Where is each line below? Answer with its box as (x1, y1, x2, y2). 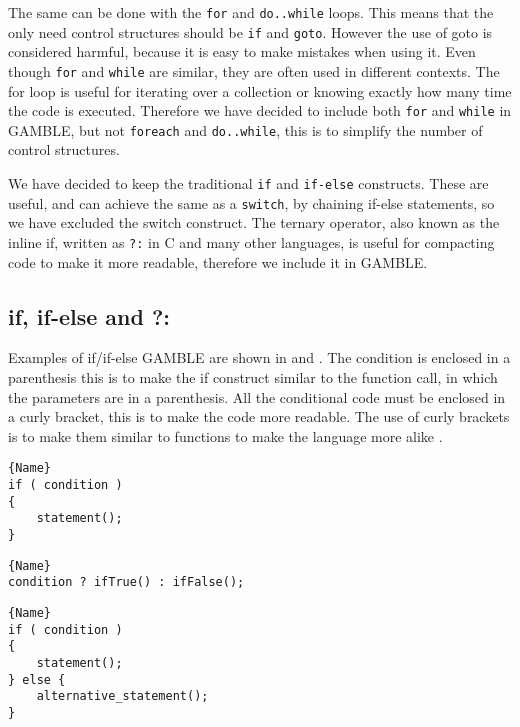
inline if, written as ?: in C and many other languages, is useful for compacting (8, 231, 495, 252)
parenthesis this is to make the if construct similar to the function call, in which (8, 367, 498, 388)
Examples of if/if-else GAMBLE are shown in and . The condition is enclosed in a (8, 347, 511, 368)
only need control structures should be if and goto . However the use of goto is (8, 21, 493, 42)
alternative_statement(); (36, 689, 209, 704)
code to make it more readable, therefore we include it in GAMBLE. (8, 251, 428, 272)
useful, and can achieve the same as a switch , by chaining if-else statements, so (8, 192, 495, 213)
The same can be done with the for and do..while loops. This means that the (8, 2, 494, 22)
